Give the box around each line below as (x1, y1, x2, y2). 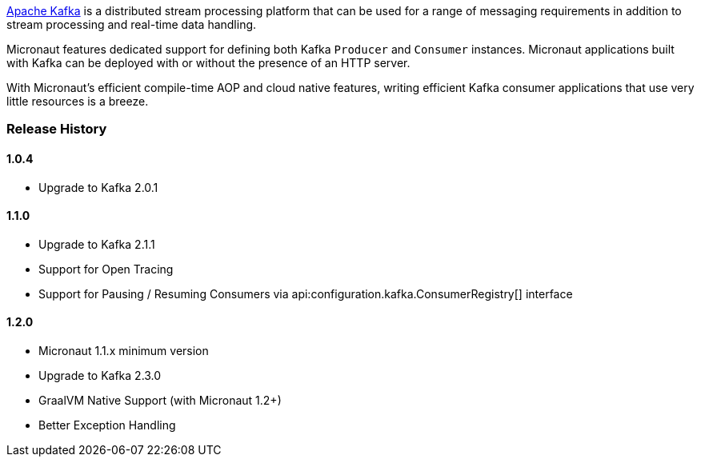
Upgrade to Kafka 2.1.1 (38, 237, 155, 251)
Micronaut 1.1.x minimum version (38, 344, 209, 358)
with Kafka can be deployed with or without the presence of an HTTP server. (6, 56, 411, 70)
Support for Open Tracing (38, 261, 174, 276)
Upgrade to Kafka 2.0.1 (38, 180, 158, 194)
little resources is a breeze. (6, 94, 149, 108)
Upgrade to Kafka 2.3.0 (38, 369, 162, 383)
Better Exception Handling (38, 418, 176, 433)
